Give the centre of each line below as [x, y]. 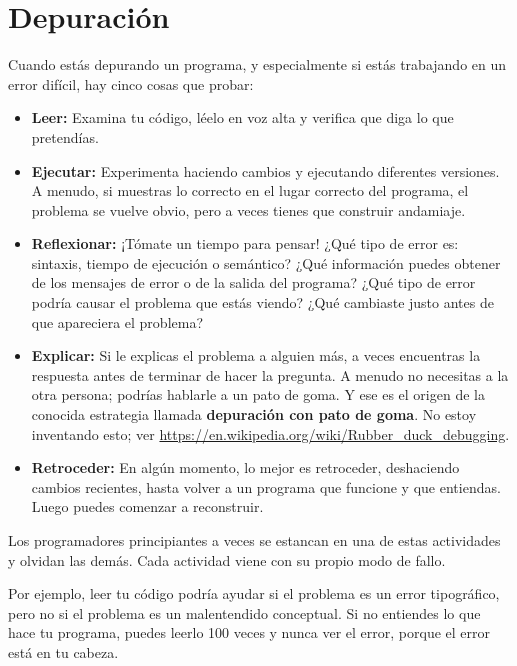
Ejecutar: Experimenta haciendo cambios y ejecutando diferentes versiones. [265, 170]
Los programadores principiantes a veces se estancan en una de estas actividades [254, 540]
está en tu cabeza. [63, 651]
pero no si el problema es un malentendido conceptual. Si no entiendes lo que [244, 612]
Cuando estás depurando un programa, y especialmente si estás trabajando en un [257, 64]
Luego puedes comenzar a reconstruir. [147, 506]
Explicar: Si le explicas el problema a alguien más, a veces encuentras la [256, 355]
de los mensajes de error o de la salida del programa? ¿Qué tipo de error [253, 282]
